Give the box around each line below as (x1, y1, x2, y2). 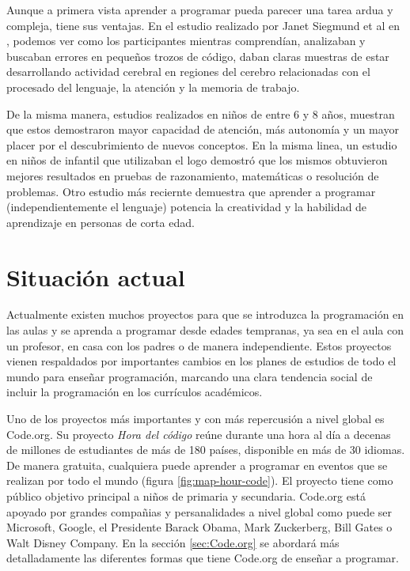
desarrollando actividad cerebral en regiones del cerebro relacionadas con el (6, 63, 370, 80)
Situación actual (6, 260, 185, 293)
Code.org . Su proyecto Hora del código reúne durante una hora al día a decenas (6, 425, 391, 442)
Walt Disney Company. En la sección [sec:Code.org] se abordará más (6, 534, 340, 550)
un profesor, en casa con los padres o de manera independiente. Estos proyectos (6, 337, 392, 354)
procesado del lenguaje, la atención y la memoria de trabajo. (6, 78, 300, 95)
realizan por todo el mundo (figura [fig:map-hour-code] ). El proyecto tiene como (6, 472, 393, 489)
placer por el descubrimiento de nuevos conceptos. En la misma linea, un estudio (6, 136, 397, 153)
